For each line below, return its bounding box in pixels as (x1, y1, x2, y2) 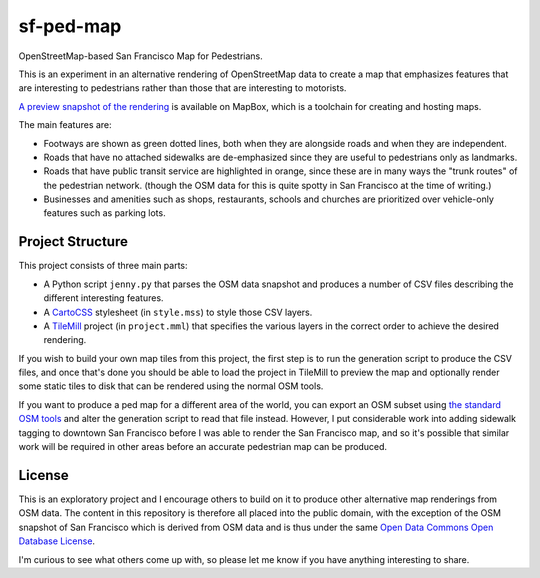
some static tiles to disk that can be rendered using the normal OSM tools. (18, 380, 324, 392)
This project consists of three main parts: (18, 260, 189, 272)
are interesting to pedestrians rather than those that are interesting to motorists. (18, 82, 347, 94)
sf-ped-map (18, 15, 122, 37)
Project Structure (18, 233, 129, 250)
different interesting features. (43, 292, 164, 304)
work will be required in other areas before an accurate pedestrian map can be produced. (18, 441, 388, 453)
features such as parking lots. (43, 207, 166, 219)
